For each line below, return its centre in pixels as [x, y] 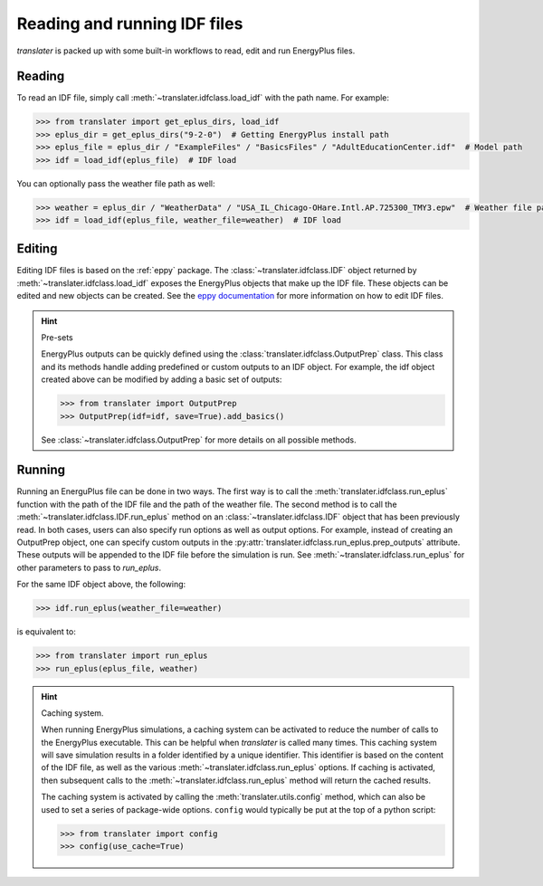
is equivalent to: [46, 632]
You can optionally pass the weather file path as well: [116, 183]
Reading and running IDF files [130, 24]
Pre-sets [57, 338]
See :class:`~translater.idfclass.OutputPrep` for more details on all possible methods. [199, 440]
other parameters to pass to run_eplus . [89, 567]
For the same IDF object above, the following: [101, 585]
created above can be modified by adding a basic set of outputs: [162, 379]
